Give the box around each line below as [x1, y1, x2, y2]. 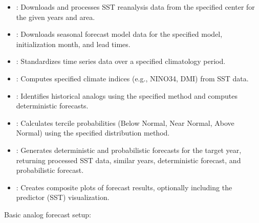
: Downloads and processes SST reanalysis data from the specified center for [16, 2, 255, 12]
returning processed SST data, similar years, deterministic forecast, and [16, 154, 241, 165]
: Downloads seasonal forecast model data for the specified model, [16, 29, 223, 39]
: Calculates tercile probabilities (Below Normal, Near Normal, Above [16, 117, 234, 128]
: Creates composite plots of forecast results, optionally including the [16, 182, 232, 192]
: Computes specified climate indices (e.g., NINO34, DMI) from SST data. [16, 73, 249, 83]
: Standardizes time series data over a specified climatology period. [16, 56, 226, 66]
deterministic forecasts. [16, 100, 89, 111]
